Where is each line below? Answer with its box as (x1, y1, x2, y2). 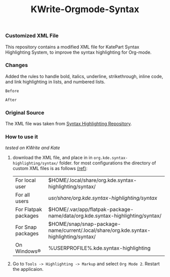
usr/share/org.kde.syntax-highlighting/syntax (48, 194, 158, 201)
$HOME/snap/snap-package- (48, 221, 121, 228)
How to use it (5, 133, 38, 141)
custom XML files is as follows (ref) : (12, 165, 88, 171)
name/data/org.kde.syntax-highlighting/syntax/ (48, 212, 162, 219)
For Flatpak (15, 206, 42, 213)
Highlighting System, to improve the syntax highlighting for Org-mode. (5, 49, 152, 55)
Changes (5, 62, 28, 69)
